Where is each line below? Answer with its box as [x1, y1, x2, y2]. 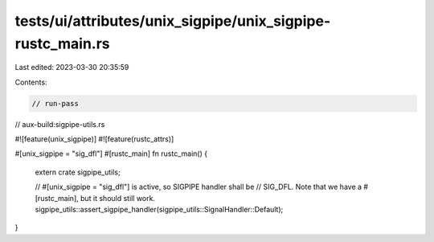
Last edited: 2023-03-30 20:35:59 [14, 63, 129, 72]
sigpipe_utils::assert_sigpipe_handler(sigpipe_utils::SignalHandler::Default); [35, 205, 284, 215]
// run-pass [31, 99, 80, 108]
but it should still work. [80, 193, 156, 203]
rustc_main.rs [14, 35, 110, 52]
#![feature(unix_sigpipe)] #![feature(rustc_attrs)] [14, 134, 174, 144]
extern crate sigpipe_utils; [35, 167, 121, 177]
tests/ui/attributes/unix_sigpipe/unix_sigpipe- [14, 12, 331, 30]
